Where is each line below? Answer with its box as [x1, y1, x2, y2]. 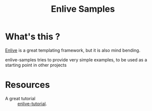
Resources [5, 80, 50, 90]
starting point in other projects [5, 62, 67, 68]
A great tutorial [5, 95, 36, 101]
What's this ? [5, 31, 60, 42]
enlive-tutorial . [17, 101, 47, 107]
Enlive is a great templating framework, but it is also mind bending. [5, 47, 141, 53]
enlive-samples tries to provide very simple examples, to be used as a [5, 56, 147, 62]
